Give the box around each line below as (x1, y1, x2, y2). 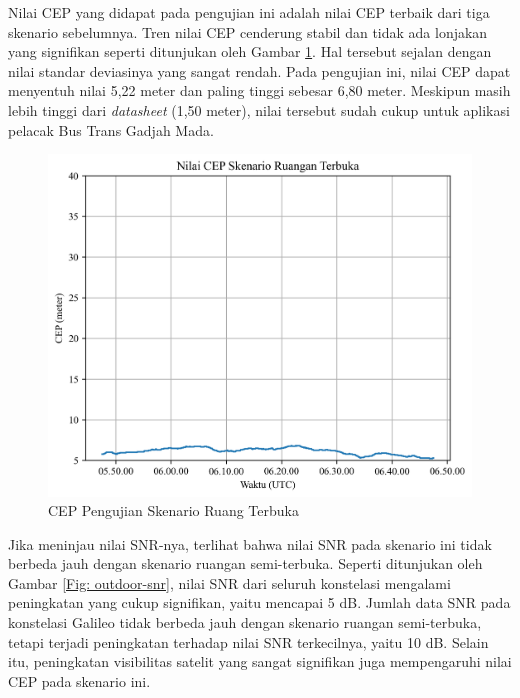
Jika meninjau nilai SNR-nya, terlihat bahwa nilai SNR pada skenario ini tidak (8, 533, 492, 554)
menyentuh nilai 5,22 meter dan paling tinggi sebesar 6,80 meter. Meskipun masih (8, 80, 511, 101)
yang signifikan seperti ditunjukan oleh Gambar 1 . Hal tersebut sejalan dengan (8, 41, 492, 62)
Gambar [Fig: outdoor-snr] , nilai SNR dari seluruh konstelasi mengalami (8, 572, 451, 593)
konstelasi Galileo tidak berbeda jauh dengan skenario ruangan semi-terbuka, (8, 612, 482, 633)
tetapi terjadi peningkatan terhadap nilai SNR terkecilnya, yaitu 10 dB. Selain (8, 631, 489, 652)
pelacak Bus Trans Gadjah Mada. (8, 119, 214, 140)
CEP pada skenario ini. (8, 670, 151, 691)
